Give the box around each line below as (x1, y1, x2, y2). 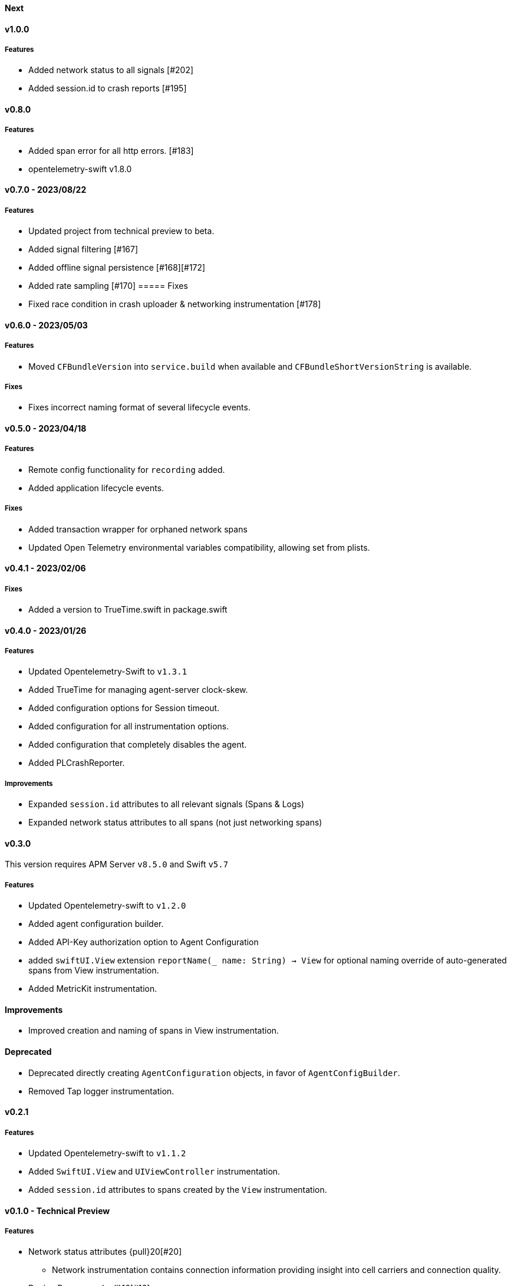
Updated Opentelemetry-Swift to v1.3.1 (28, 666, 187, 677)
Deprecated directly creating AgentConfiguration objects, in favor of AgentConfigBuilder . (28, 1067, 400, 1078)
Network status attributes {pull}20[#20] (28, 1246, 182, 1257)
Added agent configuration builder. (28, 919, 164, 929)
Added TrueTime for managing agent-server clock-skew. (28, 685, 248, 695)
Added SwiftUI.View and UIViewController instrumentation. (28, 1166, 281, 1176)
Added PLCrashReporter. (28, 758, 125, 768)
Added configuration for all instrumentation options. (28, 721, 229, 732)
